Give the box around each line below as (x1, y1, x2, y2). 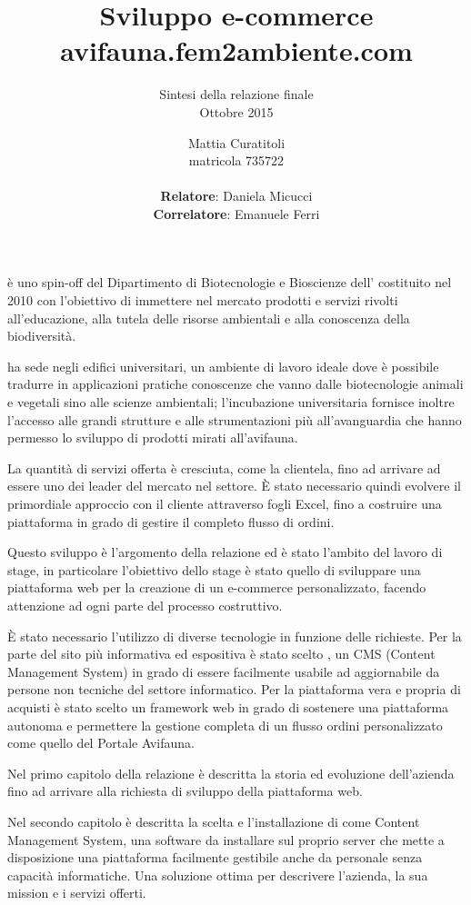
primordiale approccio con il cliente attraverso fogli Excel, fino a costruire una (7, 494, 442, 512)
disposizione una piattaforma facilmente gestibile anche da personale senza (7, 848, 423, 867)
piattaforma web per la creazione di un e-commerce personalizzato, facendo (7, 578, 426, 597)
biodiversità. (7, 326, 76, 345)
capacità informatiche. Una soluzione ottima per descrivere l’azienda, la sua (7, 865, 428, 884)
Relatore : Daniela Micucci (160, 186, 313, 205)
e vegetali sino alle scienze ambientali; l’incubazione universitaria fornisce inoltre (7, 393, 455, 412)
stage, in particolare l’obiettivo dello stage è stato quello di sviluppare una (7, 560, 421, 579)
